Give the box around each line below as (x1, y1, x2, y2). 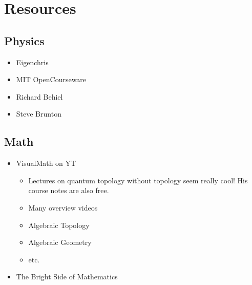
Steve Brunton (16, 108, 61, 119)
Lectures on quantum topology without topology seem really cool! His (28, 175, 248, 185)
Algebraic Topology (28, 219, 90, 230)
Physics (4, 32, 45, 48)
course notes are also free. (28, 185, 109, 196)
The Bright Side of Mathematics (16, 271, 118, 282)
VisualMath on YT (16, 158, 76, 168)
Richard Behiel (16, 91, 63, 102)
